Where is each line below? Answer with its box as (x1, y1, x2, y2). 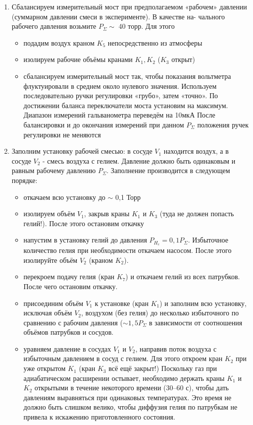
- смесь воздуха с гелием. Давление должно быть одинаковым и (43, 155, 236, 166)
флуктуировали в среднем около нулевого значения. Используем (23, 80, 217, 91)
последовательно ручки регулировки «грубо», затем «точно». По (23, 90, 218, 101)
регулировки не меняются (23, 129, 101, 139)
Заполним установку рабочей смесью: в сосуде (11, 146, 152, 156)
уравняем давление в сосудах (23, 343, 111, 354)
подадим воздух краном (23, 37, 95, 48)
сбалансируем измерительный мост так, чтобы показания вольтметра (23, 70, 231, 81)
